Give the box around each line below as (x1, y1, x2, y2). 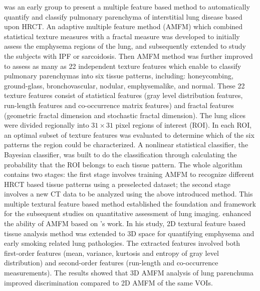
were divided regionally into (4, 120, 89, 130)
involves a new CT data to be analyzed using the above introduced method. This (4, 188, 253, 199)
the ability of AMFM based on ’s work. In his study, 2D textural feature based (4, 218, 245, 229)
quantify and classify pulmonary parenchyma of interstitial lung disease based (4, 11, 242, 22)
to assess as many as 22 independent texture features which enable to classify (4, 60, 241, 71)
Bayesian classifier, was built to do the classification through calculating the (4, 149, 237, 159)
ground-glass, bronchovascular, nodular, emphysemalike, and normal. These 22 (4, 80, 245, 90)
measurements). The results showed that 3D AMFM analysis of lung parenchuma (4, 267, 254, 278)
